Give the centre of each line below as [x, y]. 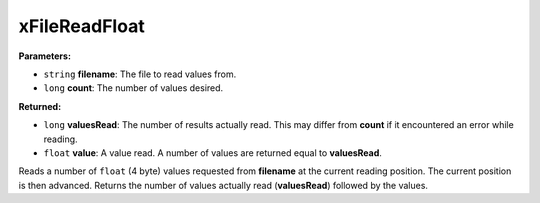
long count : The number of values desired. [133, 88]
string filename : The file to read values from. [140, 74]
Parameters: [45, 56]
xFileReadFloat [81, 26]
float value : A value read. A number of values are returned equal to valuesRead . [212, 152]
